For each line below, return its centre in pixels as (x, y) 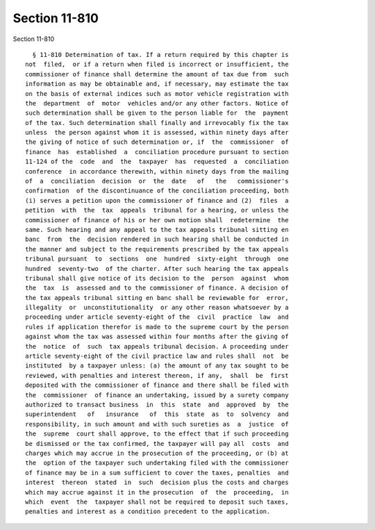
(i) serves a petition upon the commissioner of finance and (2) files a (157, 200)
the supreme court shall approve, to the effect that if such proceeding (157, 434)
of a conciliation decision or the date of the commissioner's (157, 181)
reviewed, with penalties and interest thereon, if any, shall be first (157, 375)
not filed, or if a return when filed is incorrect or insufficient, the (157, 65)
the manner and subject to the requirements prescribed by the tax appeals (157, 249)
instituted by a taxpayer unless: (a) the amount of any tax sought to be (157, 366)
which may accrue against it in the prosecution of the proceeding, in (157, 492)
